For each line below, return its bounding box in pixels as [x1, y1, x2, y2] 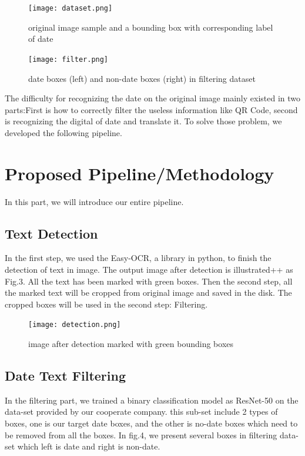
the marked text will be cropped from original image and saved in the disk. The [5, 286, 292, 299]
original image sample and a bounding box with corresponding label [28, 21, 273, 33]
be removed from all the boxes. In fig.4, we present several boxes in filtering [5, 428, 277, 441]
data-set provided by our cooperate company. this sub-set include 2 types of [5, 405, 278, 418]
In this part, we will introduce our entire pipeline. [5, 195, 184, 207]
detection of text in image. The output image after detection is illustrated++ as [5, 263, 293, 275]
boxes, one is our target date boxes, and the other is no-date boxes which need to [5, 417, 298, 429]
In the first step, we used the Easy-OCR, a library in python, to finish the [5, 252, 272, 264]
